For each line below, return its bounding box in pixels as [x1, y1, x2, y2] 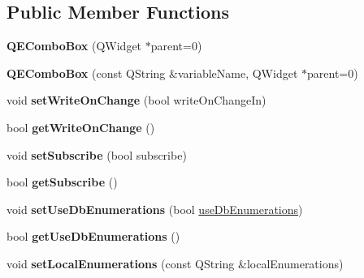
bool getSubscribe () [6, 173, 118, 190]
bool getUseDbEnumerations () [6, 228, 180, 245]
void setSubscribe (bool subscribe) [6, 146, 187, 163]
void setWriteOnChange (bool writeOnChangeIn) [6, 92, 266, 109]
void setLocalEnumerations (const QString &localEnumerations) [6, 254, 344, 272]
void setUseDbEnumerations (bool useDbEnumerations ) [6, 200, 303, 217]
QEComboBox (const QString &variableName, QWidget [6, 64, 298, 81]
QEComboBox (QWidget [6, 37, 142, 54]
